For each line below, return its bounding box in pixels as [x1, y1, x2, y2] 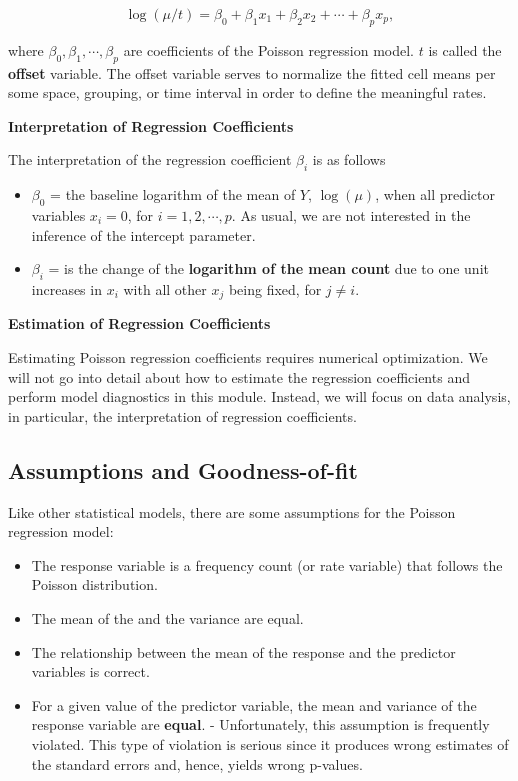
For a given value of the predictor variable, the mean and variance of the [31, 694, 477, 715]
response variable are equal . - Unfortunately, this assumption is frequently [31, 714, 490, 735]
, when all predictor [375, 184, 496, 205]
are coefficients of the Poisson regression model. [123, 39, 415, 60]
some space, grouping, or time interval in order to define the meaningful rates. [8, 82, 487, 103]
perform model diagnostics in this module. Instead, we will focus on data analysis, [8, 386, 511, 407]
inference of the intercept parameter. [31, 224, 256, 245]
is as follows [312, 149, 386, 170]
